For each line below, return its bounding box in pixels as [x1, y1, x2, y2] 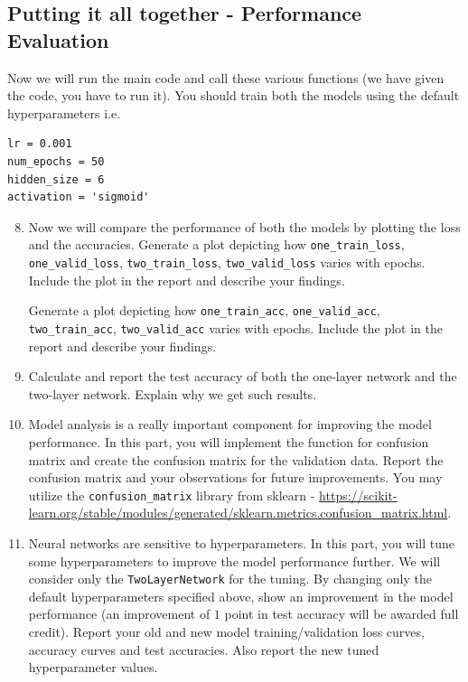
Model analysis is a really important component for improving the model [28, 415, 432, 434]
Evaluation [7, 25, 109, 53]
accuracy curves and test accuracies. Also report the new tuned [28, 640, 379, 659]
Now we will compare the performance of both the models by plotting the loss [28, 217, 461, 236]
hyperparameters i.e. [7, 103, 121, 122]
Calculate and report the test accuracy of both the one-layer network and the [28, 367, 457, 386]
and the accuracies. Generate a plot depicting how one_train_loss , [28, 235, 405, 254]
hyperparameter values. [28, 658, 158, 677]
